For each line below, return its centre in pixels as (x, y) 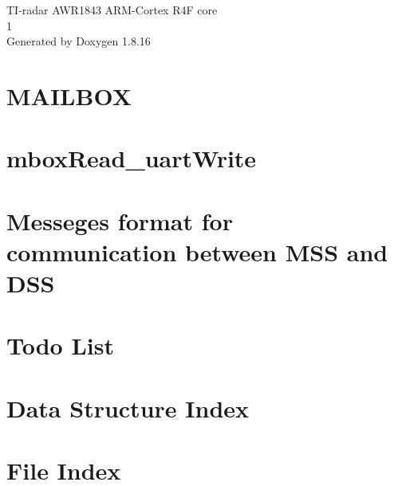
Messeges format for (120, 220)
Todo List (60, 345)
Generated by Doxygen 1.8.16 (79, 41)
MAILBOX (69, 95)
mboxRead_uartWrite (132, 158)
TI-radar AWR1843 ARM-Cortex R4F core (112, 10)
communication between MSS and (197, 251)
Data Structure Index (128, 408)
